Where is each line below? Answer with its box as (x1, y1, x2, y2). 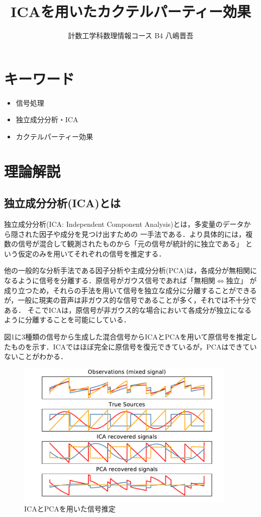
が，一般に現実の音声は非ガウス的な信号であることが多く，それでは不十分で (4, 295, 257, 305)
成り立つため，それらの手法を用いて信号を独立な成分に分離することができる (4, 285, 257, 295)
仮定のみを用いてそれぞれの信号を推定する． (18, 248, 166, 258)
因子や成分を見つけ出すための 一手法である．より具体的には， (39, 228, 246, 239)
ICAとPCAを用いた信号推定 (24, 503, 116, 513)
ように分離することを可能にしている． (4, 314, 131, 325)
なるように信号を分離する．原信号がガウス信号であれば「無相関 (4, 275, 215, 285)
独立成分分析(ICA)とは (4, 195, 121, 211)
